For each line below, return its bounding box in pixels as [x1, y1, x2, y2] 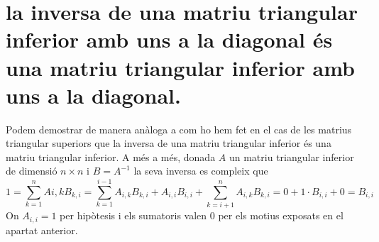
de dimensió [6, 163, 57, 178]
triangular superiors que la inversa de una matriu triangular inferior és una [6, 136, 331, 150]
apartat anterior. [6, 222, 78, 237]
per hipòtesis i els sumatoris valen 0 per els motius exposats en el [60, 208, 344, 223]
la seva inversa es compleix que [133, 163, 268, 178]
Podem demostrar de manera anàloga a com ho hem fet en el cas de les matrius [6, 121, 352, 136]
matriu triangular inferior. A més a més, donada [6, 149, 216, 164]
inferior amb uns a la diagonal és [6, 25, 333, 54]
